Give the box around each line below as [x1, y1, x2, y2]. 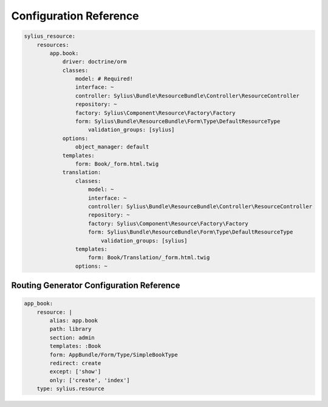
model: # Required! [75, 75, 134, 82]
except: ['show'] [49, 368, 101, 375]
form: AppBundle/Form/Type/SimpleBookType [49, 351, 179, 358]
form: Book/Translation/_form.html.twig [88, 254, 210, 261]
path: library [49, 325, 92, 333]
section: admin [49, 334, 95, 341]
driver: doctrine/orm [62, 58, 127, 65]
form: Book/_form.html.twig [75, 161, 159, 167]
